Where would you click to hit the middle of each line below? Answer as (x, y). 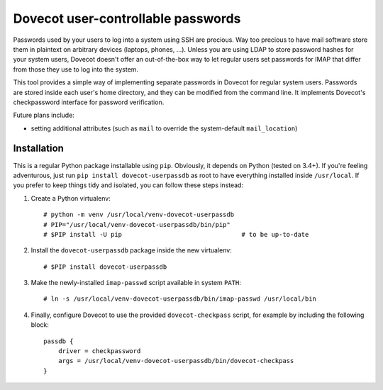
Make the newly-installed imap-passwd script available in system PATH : (136, 283)
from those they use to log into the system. (76, 69)
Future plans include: (44, 115)
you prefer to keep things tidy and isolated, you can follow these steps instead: (128, 185)
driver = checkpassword (99, 351)
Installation (38, 149)
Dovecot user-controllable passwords (127, 18)
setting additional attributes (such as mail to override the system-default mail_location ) (164, 128)
